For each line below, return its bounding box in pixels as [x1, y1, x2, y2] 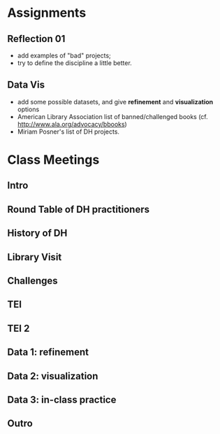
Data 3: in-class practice [7, 393, 117, 405]
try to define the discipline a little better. [17, 59, 133, 67]
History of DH [7, 227, 68, 239]
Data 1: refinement [7, 346, 89, 358]
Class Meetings [7, 152, 100, 167]
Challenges [7, 274, 58, 286]
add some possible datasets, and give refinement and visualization [17, 97, 214, 106]
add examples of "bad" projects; [17, 51, 112, 59]
